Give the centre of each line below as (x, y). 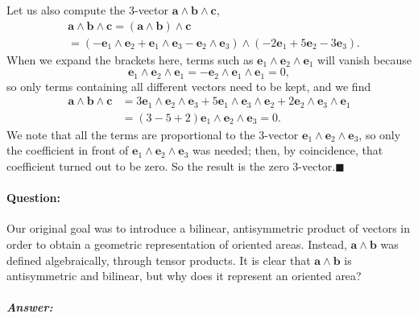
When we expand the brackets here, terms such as (130, 59)
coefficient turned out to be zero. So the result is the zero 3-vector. (171, 166)
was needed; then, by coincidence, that (288, 150)
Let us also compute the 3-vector (88, 10)
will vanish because (364, 59)
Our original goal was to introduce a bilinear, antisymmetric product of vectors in (209, 228)
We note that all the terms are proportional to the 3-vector (153, 134)
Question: (33, 198)
